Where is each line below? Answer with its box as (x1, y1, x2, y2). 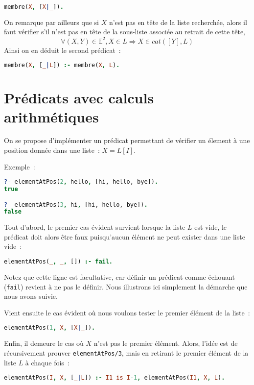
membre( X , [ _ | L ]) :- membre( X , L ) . (4, 62, 120, 69)
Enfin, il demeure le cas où (4, 338, 84, 348)
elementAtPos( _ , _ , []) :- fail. (4, 258, 113, 265)
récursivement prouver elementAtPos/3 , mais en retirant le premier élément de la (4, 347, 249, 358)
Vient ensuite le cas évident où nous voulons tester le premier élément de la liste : (4, 307, 250, 317)
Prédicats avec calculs (4, 88, 154, 108)
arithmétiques (4, 107, 99, 127)
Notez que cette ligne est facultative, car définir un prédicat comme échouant (4, 271, 235, 282)
